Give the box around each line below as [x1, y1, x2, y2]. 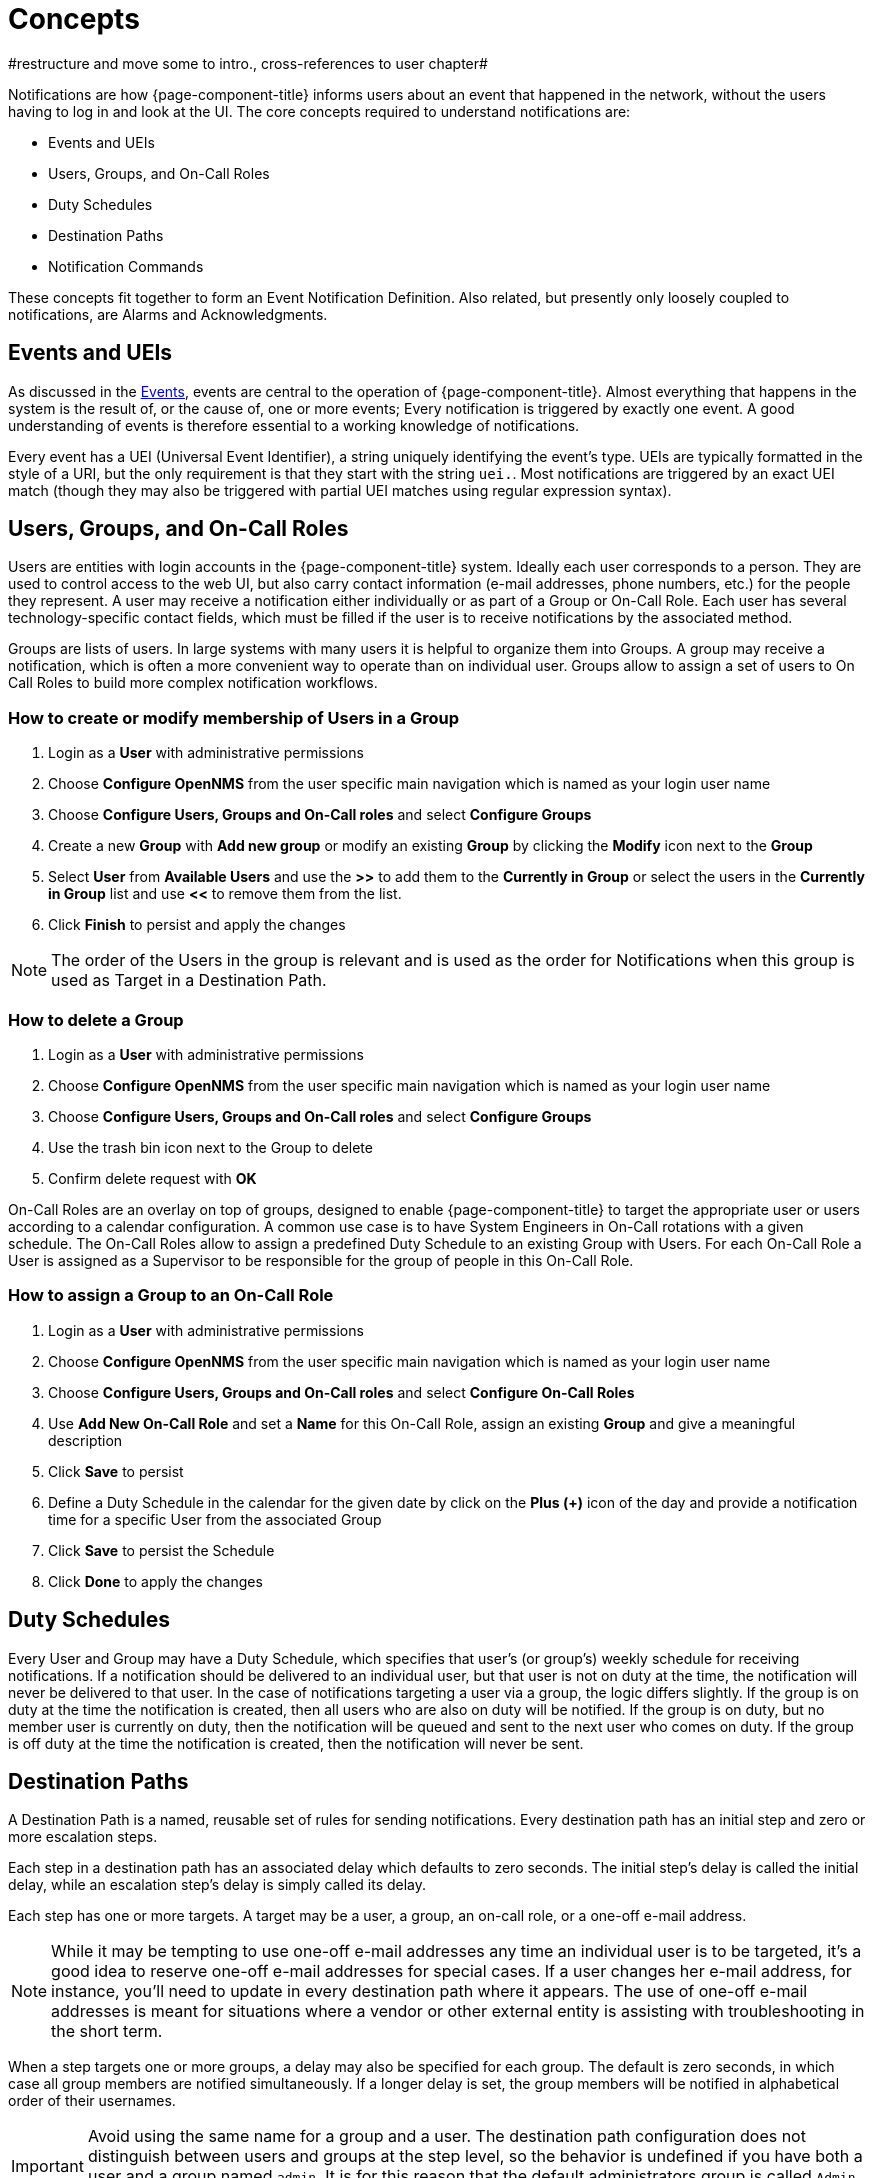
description [48, 1431, 123, 1449]
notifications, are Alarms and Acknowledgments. [8, 305, 328, 323]
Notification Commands [48, 257, 204, 275]
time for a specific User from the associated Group [48, 1510, 382, 1528]
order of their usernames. [8, 2092, 176, 2110]
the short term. [51, 2021, 163, 2042]
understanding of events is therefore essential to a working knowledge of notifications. [8, 416, 580, 434]
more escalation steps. [8, 1828, 158, 1846]
